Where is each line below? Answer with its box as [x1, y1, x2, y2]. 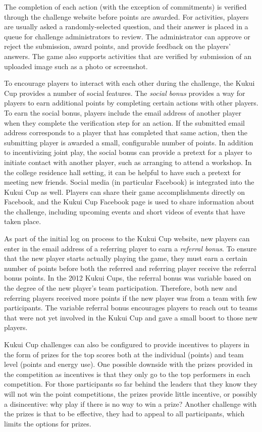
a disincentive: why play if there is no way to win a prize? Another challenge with [4, 398, 257, 409]
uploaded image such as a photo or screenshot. [4, 61, 148, 71]
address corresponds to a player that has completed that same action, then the [4, 127, 248, 138]
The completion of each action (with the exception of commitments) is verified [4, 2, 247, 12]
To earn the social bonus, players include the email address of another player [4, 107, 241, 118]
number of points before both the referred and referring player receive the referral [4, 262, 256, 273]
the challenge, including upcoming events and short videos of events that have [4, 206, 245, 217]
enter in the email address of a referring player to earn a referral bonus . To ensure [4, 243, 257, 253]
